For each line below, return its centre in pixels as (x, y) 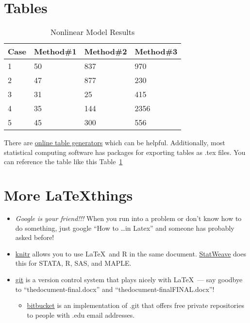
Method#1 (55, 51)
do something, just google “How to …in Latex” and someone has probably (125, 228)
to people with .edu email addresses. (81, 314)
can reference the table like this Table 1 (63, 161)
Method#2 (106, 51)
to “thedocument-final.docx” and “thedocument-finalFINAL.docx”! (115, 289)
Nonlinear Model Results (92, 32)
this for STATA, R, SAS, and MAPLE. (73, 263)
